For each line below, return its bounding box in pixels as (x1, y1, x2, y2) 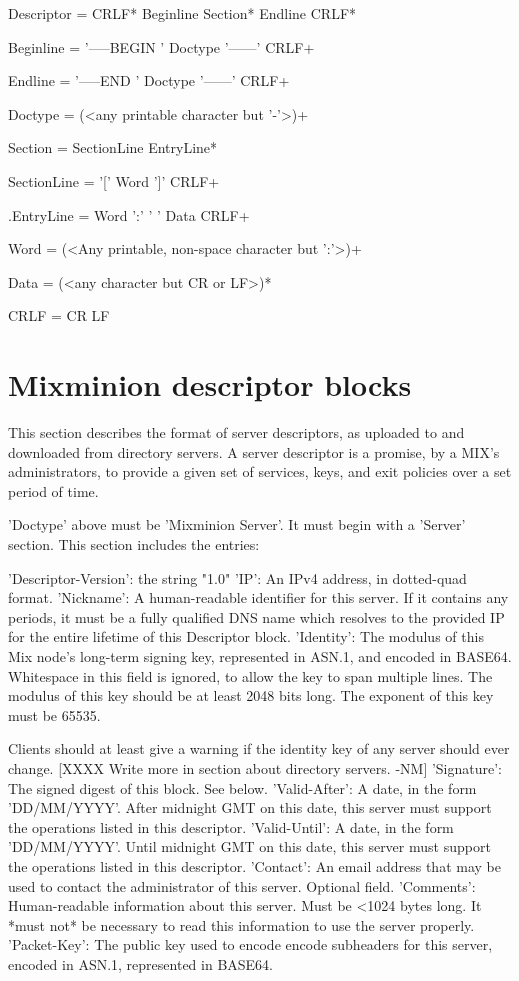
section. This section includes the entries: (8, 534, 260, 555)
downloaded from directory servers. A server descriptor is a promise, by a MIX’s (8, 441, 500, 462)
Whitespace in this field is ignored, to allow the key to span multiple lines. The (8, 665, 493, 686)
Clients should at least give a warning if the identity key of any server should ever (8, 738, 510, 759)
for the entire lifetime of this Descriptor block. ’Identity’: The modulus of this (8, 626, 484, 647)
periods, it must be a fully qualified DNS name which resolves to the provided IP (8, 606, 505, 627)
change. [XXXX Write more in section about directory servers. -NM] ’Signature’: (8, 757, 503, 778)
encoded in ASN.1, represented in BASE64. (8, 953, 274, 974)
